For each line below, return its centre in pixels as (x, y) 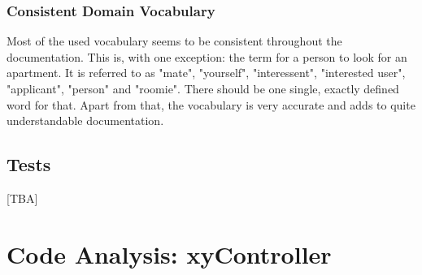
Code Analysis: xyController (169, 254)
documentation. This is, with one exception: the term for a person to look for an (207, 56)
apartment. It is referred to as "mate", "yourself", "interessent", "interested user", (206, 73)
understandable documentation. (85, 120)
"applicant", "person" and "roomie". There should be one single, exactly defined (203, 88)
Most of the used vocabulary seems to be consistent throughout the (174, 41)
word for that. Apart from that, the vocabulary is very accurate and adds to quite (211, 104)
